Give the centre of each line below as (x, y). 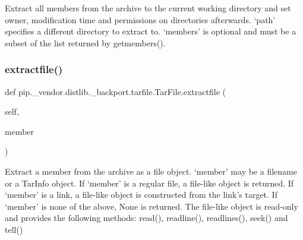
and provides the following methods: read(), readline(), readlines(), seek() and (146, 218)
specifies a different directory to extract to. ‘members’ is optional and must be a (151, 31)
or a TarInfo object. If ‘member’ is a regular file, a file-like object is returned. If (149, 183)
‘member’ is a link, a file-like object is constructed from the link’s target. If (141, 195)
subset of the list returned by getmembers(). (85, 42)
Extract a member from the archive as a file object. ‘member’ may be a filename (151, 171)
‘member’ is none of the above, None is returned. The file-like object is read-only (151, 206)
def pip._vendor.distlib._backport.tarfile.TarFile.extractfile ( (115, 91)
